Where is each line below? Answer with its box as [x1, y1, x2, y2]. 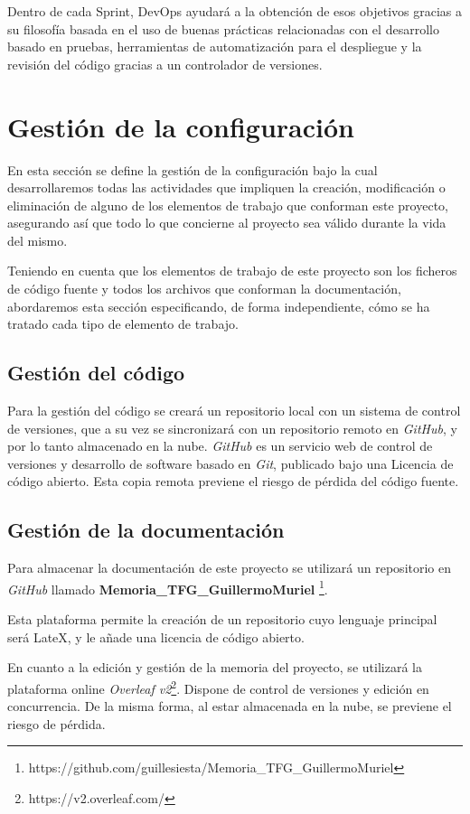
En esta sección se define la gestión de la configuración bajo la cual [7, 160, 378, 179]
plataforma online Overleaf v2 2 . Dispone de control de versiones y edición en [7, 676, 429, 697]
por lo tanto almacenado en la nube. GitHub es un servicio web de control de [7, 436, 433, 455]
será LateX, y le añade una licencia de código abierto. [7, 627, 305, 646]
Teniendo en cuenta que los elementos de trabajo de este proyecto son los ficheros [7, 261, 457, 280]
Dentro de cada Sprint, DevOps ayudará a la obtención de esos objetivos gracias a [7, 2, 462, 20]
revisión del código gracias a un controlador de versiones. [7, 54, 323, 73]
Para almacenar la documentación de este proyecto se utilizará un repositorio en [7, 558, 452, 577]
